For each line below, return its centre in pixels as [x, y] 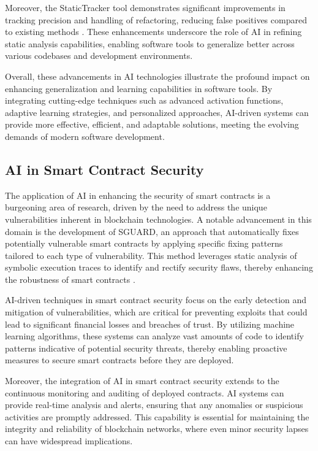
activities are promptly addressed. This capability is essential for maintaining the [157, 416]
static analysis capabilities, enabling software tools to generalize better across [150, 43]
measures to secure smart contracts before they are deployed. [119, 360]
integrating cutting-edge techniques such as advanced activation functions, [144, 100]
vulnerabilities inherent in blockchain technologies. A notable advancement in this [158, 219]
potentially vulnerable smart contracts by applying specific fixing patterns [144, 243]
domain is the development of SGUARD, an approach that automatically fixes [152, 231]
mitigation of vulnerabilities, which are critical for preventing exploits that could [156, 312]
